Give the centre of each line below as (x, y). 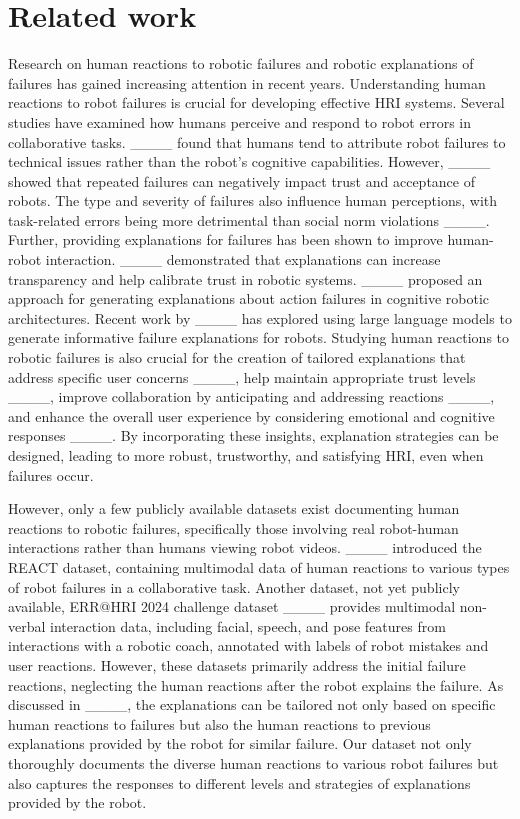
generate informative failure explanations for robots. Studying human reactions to (259, 337)
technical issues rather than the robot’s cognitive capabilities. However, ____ (249, 161)
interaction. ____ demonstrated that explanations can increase (243, 259)
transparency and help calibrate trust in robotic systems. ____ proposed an (245, 278)
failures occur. (51, 474)
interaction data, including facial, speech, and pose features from (248, 625)
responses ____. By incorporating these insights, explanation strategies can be (253, 435)
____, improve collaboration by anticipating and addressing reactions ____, (251, 396)
